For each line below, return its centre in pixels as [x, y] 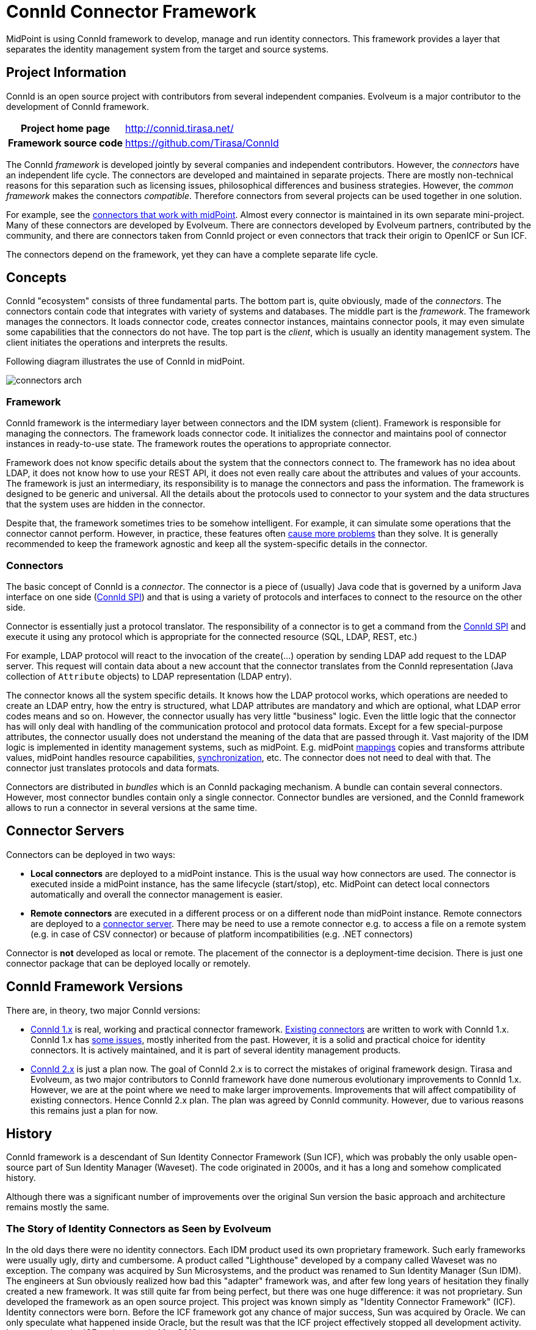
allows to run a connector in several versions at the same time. [132, 807]
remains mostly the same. [58, 1207]
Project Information [66, 73]
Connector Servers [65, 831]
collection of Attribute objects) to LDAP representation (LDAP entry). [149, 676]
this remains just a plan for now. [94, 1110]
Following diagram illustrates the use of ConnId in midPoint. [125, 362]
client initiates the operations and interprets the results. [117, 343]
